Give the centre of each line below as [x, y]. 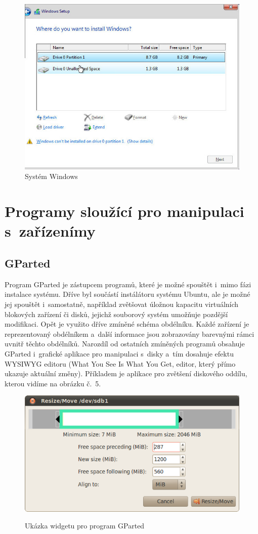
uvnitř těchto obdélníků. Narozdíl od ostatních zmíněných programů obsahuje [125, 344]
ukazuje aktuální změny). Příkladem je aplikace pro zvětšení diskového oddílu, [126, 373]
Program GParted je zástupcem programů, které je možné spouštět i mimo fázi [128, 284]
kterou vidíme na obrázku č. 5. [53, 383]
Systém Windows [51, 176]
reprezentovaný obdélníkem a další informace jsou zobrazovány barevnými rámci [130, 333]
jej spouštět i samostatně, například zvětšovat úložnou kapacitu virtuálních [122, 304]
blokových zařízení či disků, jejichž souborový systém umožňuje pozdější [116, 314]
